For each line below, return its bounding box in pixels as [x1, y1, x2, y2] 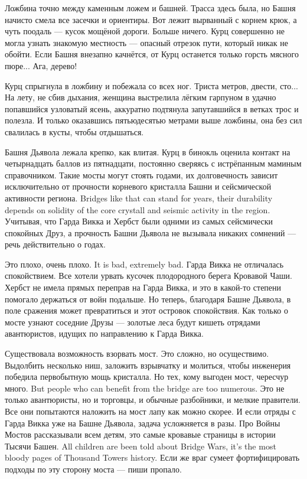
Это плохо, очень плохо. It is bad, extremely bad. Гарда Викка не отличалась [5, 258, 284, 270]
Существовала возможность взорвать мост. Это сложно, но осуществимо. [5, 347, 269, 360]
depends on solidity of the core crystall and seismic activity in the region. [5, 203, 270, 216]
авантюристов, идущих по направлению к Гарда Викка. [5, 327, 204, 340]
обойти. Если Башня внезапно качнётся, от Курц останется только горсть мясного [5, 48, 299, 60]
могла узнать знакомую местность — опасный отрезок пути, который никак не [5, 36, 288, 48]
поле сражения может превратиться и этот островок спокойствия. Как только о [5, 304, 288, 317]
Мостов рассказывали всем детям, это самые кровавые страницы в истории [5, 428, 276, 441]
